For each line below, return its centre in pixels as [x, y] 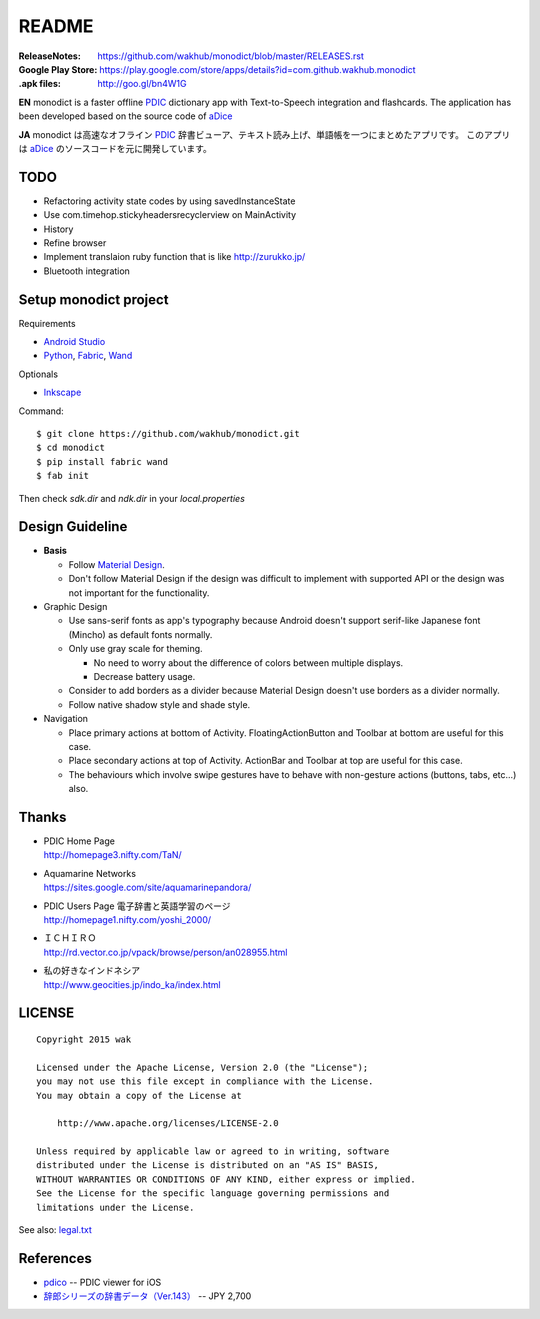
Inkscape [62, 392]
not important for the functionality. [139, 592]
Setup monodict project [93, 299]
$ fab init [63, 476]
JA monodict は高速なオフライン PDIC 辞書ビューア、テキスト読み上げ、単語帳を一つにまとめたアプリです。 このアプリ [264, 134]
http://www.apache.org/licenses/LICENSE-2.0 [167, 1123]
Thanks [42, 816]
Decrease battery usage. [144, 676]
